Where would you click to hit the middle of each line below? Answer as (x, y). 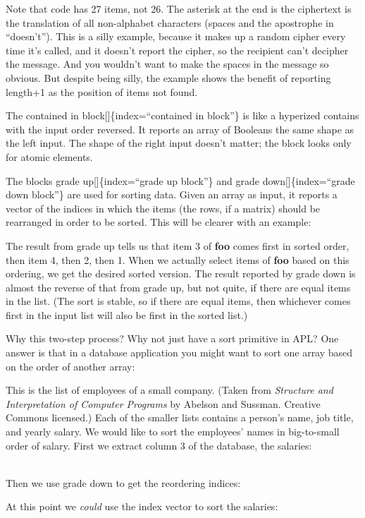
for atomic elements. (49, 156)
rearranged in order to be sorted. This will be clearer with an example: (159, 222)
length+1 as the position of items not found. (102, 91)
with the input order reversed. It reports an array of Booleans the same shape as (180, 129)
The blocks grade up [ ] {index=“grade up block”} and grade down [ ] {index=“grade (180, 180)
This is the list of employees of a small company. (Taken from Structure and (169, 390)
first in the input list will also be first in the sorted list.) (127, 314)
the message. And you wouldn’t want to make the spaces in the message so (167, 64)
